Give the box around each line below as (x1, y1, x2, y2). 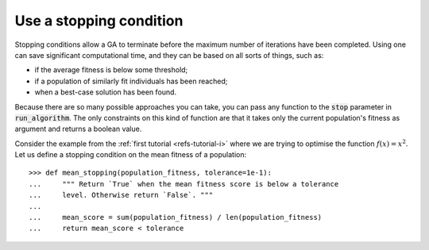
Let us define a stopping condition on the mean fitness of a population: (14, 150, 246, 160)
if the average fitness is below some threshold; (34, 65, 188, 75)
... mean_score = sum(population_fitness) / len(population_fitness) (29, 213, 323, 222)
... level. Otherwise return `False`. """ (29, 190, 214, 200)
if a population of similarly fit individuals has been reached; (34, 76, 228, 86)
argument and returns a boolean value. (14, 124, 142, 134)
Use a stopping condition (14, 12, 184, 29)
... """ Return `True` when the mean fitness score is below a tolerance (29, 179, 339, 188)
